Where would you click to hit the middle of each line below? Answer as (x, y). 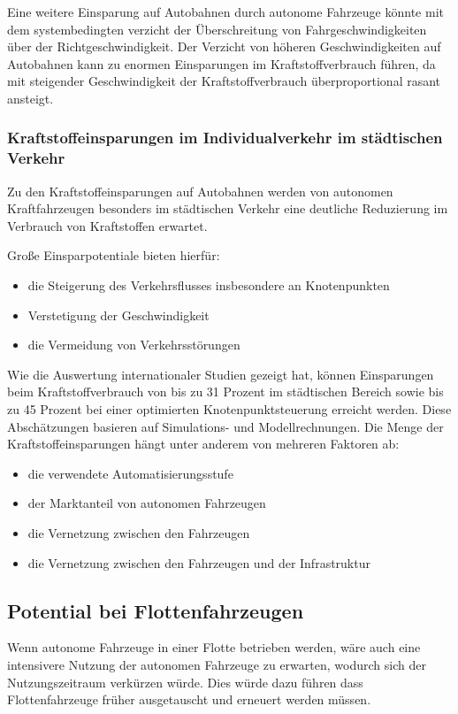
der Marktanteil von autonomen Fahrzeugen (147, 503)
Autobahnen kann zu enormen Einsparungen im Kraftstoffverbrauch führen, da (221, 63)
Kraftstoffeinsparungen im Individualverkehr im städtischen (225, 138)
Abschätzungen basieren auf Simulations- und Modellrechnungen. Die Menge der (225, 426)
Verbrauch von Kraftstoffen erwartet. (107, 225)
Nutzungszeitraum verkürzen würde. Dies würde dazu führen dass (185, 682)
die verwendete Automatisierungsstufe (130, 473)
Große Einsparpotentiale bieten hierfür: (114, 255)
